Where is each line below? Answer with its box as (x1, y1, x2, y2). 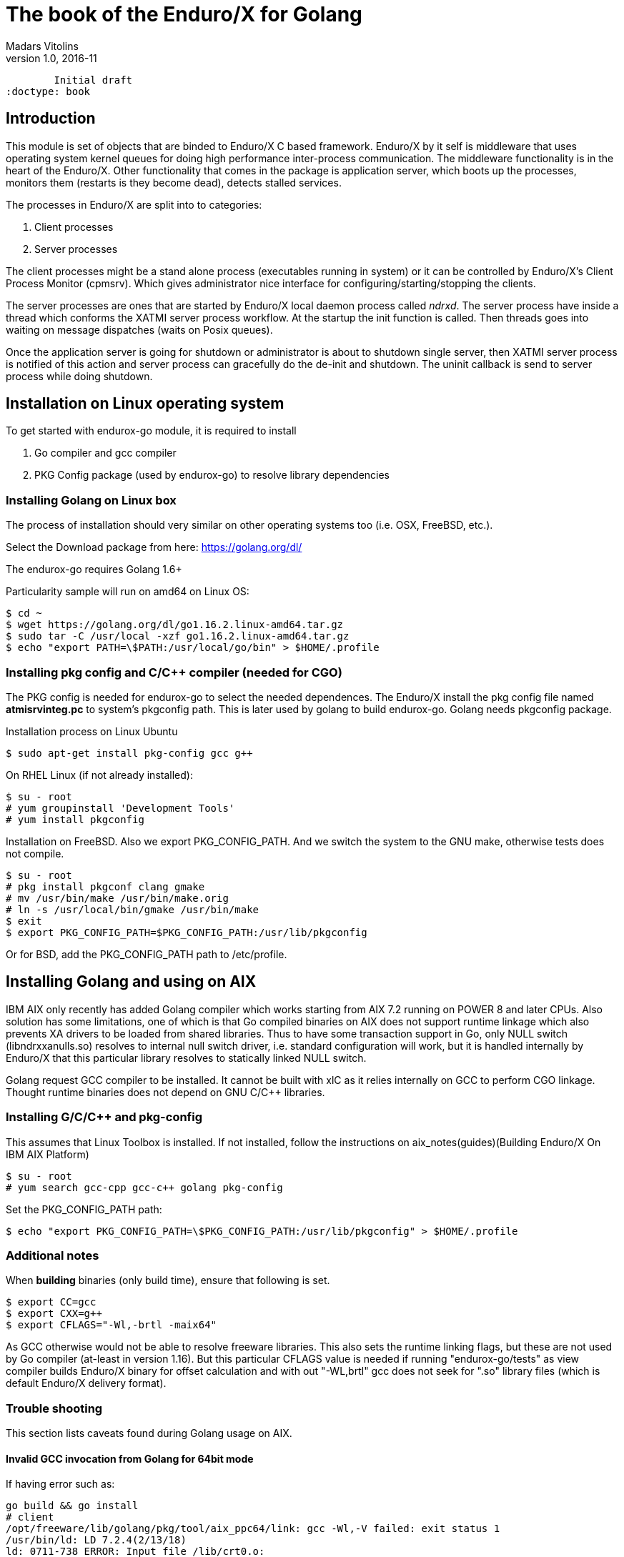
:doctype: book (6, 85, 91, 97)
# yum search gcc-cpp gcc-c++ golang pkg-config (6, 1181, 283, 1193)
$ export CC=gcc (6, 1296, 96, 1308)
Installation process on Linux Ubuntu (6, 725, 178, 737)
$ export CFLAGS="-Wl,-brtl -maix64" (6, 1319, 217, 1331)
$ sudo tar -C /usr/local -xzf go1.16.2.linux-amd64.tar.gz (6, 630, 350, 642)
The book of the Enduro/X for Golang (6, 2, 362, 26)
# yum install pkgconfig (6, 813, 144, 825)
